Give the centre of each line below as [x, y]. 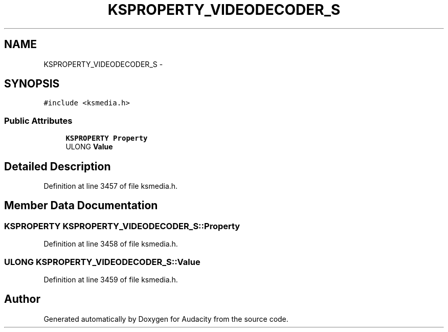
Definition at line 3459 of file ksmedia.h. [111, 280]
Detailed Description [58, 166]
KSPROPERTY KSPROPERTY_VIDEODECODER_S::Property [122, 226]
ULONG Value [89, 147]
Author [22, 299]
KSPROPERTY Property [107, 138]
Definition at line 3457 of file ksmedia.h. [111, 186]
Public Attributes [38, 120]
